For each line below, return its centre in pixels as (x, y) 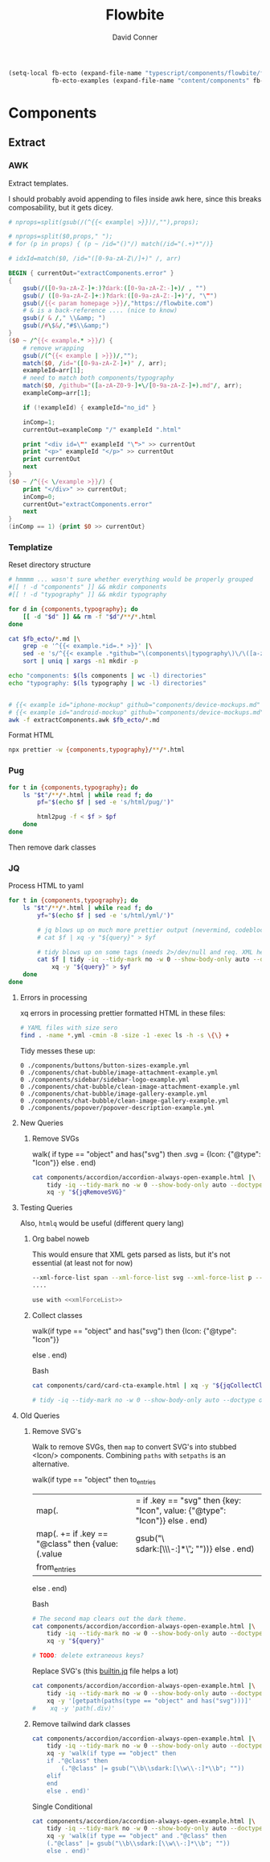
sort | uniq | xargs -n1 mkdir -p (80, 661)
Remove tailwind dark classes (81, 1723)
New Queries (42, 1123)
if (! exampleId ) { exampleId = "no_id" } (90, 407)
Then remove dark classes (52, 847)
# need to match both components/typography (98, 378)
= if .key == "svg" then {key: (188, 1500)
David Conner (135, 37)
